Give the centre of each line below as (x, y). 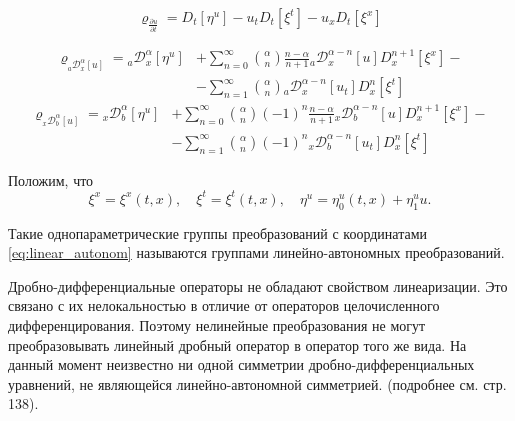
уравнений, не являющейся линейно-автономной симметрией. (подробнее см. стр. (257, 383)
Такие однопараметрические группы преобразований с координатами (218, 232)
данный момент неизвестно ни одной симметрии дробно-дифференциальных (241, 364)
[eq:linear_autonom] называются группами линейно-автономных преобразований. (256, 252)
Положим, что (51, 179)
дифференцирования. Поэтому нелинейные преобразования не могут (217, 325)
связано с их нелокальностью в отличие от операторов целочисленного (224, 305)
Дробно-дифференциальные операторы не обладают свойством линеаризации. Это (258, 285)
